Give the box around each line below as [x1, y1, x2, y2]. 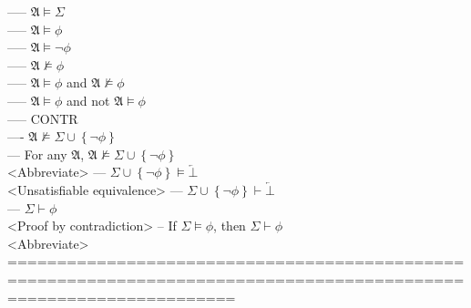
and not [67, 90, 110, 109]
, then [213, 216, 246, 235]
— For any [7, 144, 67, 163]
